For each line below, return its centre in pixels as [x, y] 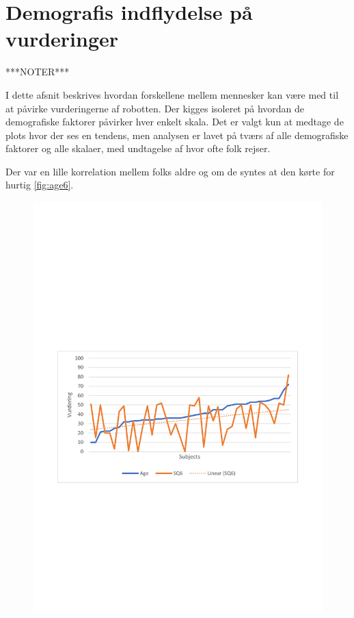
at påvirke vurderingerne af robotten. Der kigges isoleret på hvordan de [155, 108]
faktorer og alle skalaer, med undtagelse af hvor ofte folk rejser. [138, 148]
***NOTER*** [38, 72]
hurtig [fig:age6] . [40, 185]
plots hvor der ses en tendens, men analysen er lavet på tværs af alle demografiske [177, 135]
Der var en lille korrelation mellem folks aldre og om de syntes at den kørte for [170, 171]
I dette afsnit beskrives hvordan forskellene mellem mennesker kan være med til [172, 94]
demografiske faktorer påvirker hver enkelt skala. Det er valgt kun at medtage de [175, 122]
